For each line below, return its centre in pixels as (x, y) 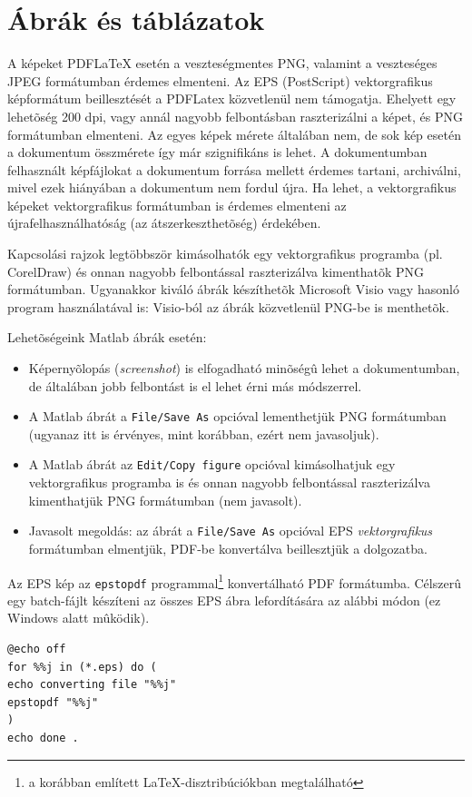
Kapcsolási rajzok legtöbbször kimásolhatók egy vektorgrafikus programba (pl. (225, 254)
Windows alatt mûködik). (79, 618)
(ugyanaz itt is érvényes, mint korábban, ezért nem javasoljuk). (204, 433)
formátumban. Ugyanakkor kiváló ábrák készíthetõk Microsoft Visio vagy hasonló (233, 289)
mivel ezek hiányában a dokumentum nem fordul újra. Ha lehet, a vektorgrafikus (232, 187)
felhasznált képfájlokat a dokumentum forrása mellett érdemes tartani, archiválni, (234, 169)
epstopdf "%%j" (53, 702)
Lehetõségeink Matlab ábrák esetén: (107, 337)
